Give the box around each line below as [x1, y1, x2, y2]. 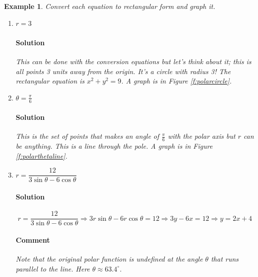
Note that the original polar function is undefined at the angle [15, 254, 203, 264]
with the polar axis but [168, 131, 236, 141]
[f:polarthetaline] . [15, 150, 67, 161]
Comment [15, 234, 50, 245]
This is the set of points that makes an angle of [15, 131, 159, 141]
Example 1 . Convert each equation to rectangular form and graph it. [4, 1, 215, 11]
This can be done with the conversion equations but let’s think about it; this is [15, 56, 252, 66]
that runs [211, 254, 239, 264]
